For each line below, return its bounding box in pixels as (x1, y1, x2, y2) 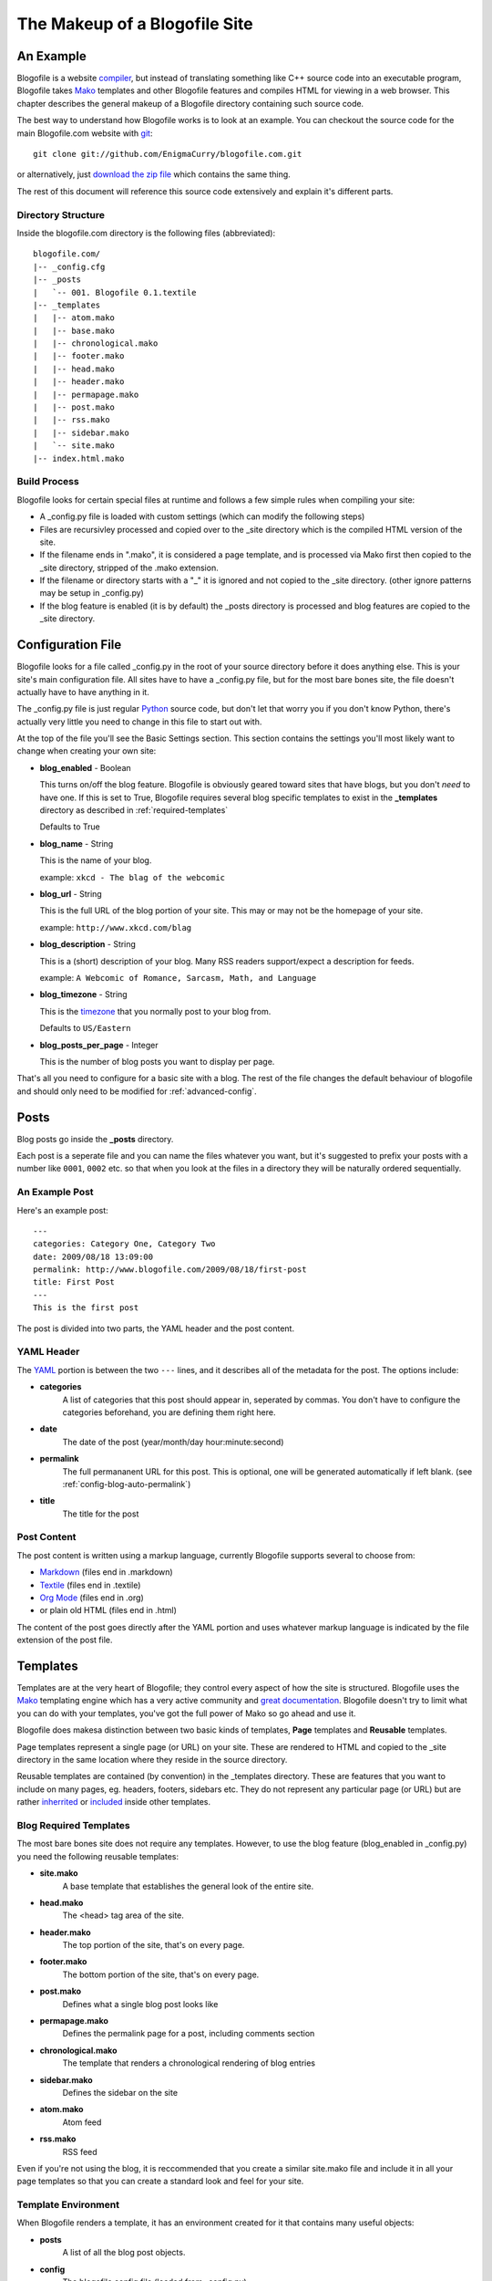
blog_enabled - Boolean (39, 762, 131, 773)
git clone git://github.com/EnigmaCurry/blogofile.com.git (33, 149, 302, 160)
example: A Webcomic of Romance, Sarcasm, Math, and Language (39, 972, 317, 983)
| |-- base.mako (33, 325, 116, 336)
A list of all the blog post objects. (62, 2247, 186, 2258)
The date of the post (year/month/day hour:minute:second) (62, 1436, 284, 1447)
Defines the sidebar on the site (62, 2087, 178, 2098)
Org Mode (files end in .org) (39, 1592, 145, 1603)
